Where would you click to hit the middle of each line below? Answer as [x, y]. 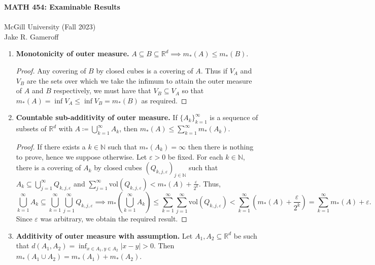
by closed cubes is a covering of [145, 70]
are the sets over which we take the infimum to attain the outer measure [139, 80]
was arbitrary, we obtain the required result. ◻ [114, 219]
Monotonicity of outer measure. [73, 53]
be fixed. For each [195, 156]
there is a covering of [48, 167]
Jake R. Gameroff [31, 36]
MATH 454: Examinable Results [62, 7]
